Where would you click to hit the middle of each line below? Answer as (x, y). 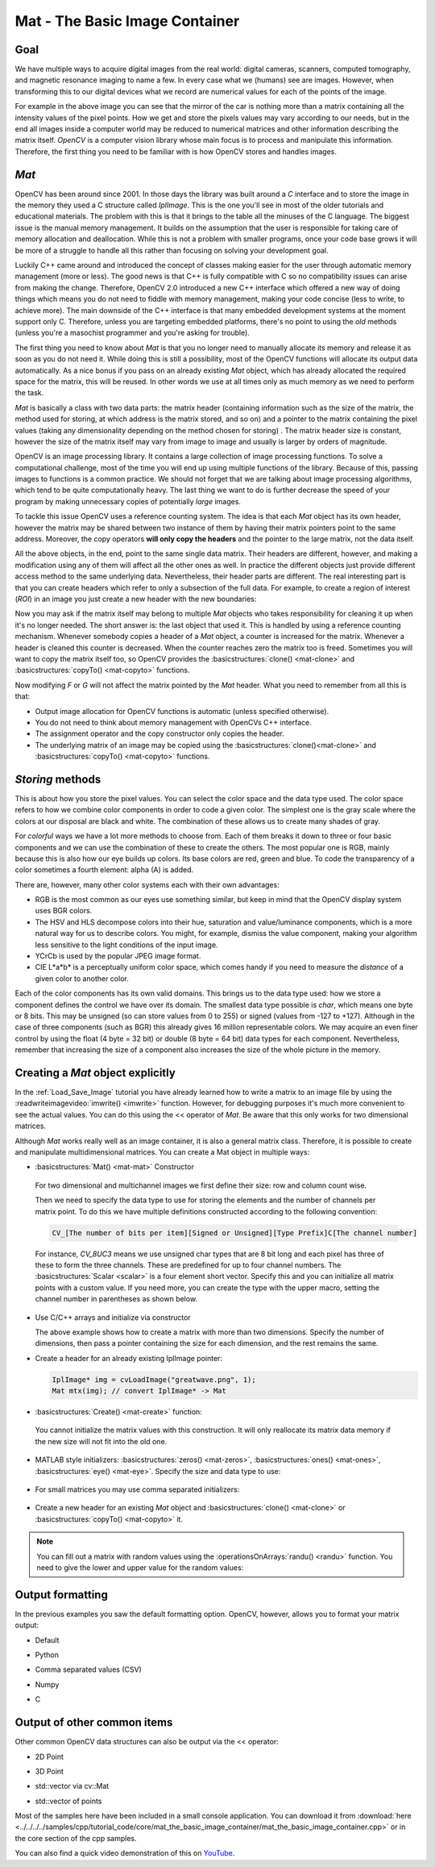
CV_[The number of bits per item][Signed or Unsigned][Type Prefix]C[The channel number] (235, 1233)
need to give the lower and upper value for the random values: (140, 1567)
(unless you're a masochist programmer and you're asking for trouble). (132, 333)
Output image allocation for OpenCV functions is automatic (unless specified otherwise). (182, 711)
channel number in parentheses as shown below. (116, 1299)
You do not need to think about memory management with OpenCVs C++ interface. (173, 722)
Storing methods (58, 779)
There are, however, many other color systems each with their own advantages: (147, 884)
